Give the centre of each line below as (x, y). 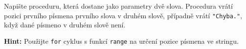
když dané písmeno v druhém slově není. (65, 25)
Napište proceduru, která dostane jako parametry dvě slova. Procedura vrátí (118, 6)
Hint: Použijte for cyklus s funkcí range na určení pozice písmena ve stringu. (121, 41)
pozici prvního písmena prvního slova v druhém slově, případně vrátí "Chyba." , (123, 15)
